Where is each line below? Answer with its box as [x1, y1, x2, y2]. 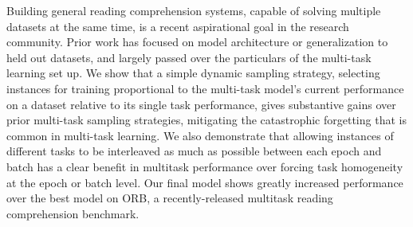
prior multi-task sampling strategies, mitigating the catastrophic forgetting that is [6, 112, 407, 128]
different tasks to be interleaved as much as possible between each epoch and [6, 143, 382, 159]
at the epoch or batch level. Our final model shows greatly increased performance [6, 174, 403, 190]
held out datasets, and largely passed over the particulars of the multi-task [6, 49, 372, 65]
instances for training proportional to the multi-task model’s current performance [6, 80, 404, 96]
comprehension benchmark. [6, 205, 140, 221]
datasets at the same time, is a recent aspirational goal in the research [6, 18, 349, 34]
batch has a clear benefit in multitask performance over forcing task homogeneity [6, 158, 403, 174]
